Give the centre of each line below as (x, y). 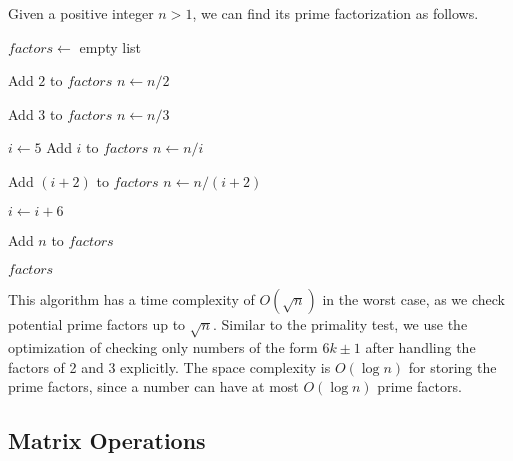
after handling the (420, 346)
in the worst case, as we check (413, 299)
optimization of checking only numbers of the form (163, 346)
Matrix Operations (107, 440)
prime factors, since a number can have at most (153, 386)
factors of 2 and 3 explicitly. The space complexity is (169, 366)
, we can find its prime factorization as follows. (335, 13)
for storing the (452, 366)
